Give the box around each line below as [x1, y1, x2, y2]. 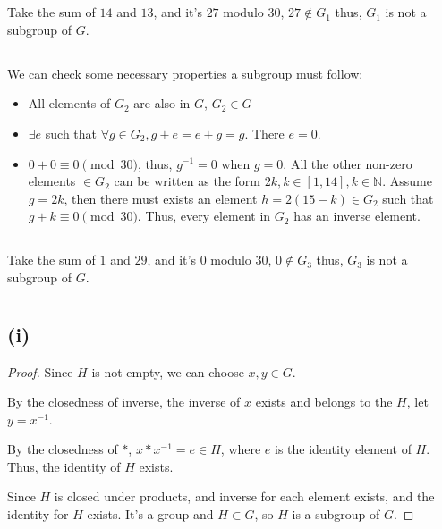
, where [220, 440, 261, 458]
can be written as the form [114, 172, 260, 190]
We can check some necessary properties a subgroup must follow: [7, 63, 363, 82]
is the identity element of [275, 440, 412, 458]
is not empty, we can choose [91, 362, 244, 381]
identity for [7, 505, 69, 524]
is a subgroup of [292, 505, 380, 524]
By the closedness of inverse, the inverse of [7, 392, 241, 411]
